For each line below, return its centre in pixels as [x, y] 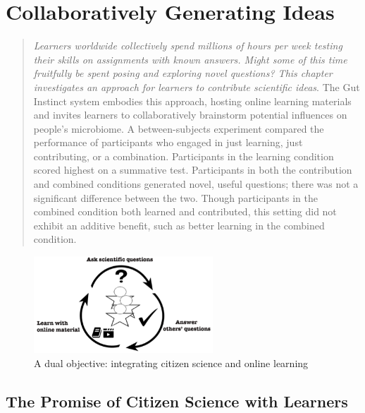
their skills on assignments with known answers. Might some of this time [190, 59]
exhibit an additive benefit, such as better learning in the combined [179, 225]
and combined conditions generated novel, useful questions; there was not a [196, 184]
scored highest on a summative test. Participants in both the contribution [193, 170]
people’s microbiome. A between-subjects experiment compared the [179, 128]
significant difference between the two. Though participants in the [175, 197]
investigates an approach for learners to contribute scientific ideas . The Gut [197, 86]
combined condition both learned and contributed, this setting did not [185, 211]
